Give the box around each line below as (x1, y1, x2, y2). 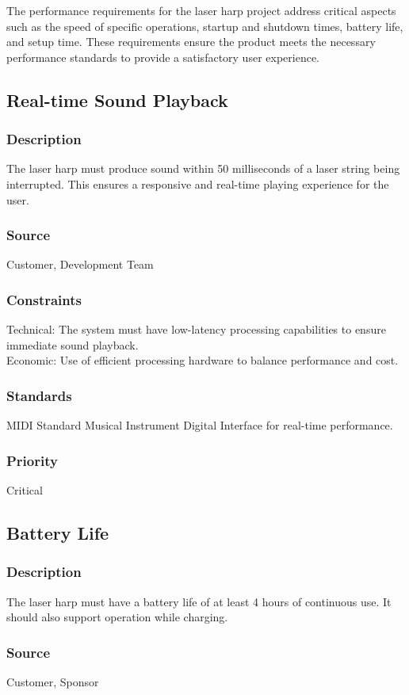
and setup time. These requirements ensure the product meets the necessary (6, 33, 376, 50)
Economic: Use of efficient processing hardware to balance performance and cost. (6, 352, 399, 369)
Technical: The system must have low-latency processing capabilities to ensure (6, 321, 386, 338)
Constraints (6, 289, 82, 309)
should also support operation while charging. (6, 609, 228, 625)
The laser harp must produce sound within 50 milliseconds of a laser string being (6, 160, 400, 177)
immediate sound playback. (6, 336, 139, 353)
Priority (6, 450, 58, 470)
